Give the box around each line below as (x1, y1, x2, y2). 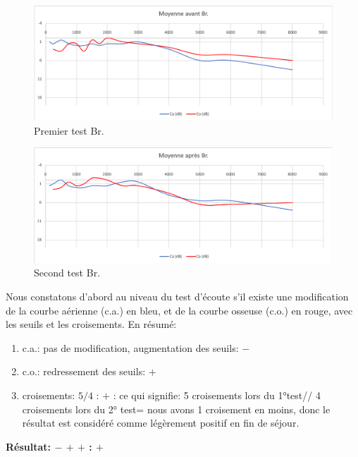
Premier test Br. (34, 123, 104, 138)
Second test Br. (34, 265, 101, 280)
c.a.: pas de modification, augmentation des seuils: (22, 340, 239, 355)
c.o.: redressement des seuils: (22, 364, 146, 379)
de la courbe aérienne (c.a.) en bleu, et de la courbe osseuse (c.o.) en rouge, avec (6, 303, 353, 317)
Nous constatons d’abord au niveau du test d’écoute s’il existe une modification (6, 289, 349, 304)
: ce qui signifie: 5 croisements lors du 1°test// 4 (113, 388, 321, 403)
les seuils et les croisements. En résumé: (6, 317, 177, 331)
